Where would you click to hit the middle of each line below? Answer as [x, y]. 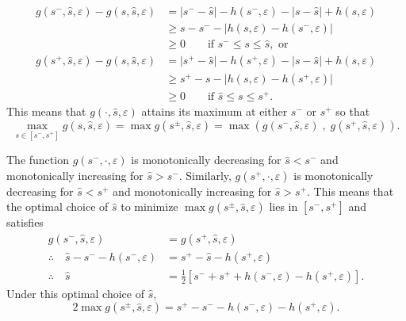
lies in [283, 206]
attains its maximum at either [214, 111]
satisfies [25, 222]
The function [38, 160]
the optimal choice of [57, 206]
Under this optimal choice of [75, 293]
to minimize [149, 206]
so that [353, 111]
